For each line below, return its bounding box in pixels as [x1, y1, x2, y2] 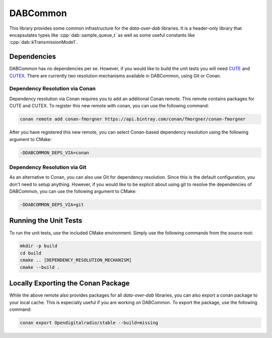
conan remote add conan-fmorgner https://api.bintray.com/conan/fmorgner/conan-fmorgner [20, 116, 246, 122]
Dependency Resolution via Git [9, 164, 87, 171]
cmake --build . [20, 264, 60, 270]
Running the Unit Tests [9, 217, 83, 225]
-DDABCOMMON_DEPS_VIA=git [20, 202, 84, 208]
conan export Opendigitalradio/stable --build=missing [20, 320, 158, 325]
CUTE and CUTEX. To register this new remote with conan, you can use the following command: [9, 103, 209, 109]
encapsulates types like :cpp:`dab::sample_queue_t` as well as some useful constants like [9, 32, 195, 38]
